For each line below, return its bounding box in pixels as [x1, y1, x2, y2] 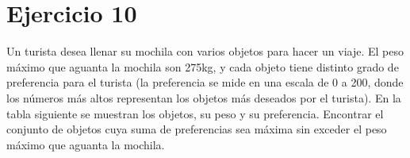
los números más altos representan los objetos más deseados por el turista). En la [6, 89, 401, 106]
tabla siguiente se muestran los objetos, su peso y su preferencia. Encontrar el [6, 105, 384, 121]
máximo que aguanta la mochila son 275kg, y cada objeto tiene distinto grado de [6, 58, 399, 75]
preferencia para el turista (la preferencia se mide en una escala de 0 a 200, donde [6, 74, 404, 91]
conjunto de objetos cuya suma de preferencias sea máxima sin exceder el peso [6, 121, 387, 137]
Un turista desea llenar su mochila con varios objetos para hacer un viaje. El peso [6, 43, 404, 60]
